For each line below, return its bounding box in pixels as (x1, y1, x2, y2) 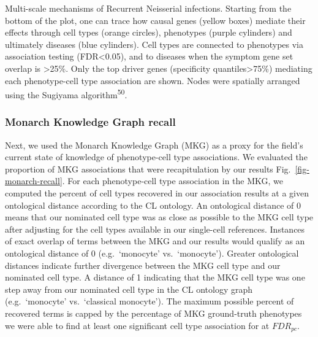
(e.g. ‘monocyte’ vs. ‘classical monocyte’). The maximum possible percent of (5, 295, 294, 308)
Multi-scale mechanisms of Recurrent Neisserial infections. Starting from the (5, 2, 292, 14)
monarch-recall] (5, 174, 62, 187)
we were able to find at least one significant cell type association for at (5, 319, 270, 331)
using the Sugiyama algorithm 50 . (5, 87, 127, 101)
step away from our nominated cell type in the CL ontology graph (5, 282, 253, 295)
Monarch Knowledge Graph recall (5, 114, 176, 130)
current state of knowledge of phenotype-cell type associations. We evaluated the (5, 150, 308, 163)
